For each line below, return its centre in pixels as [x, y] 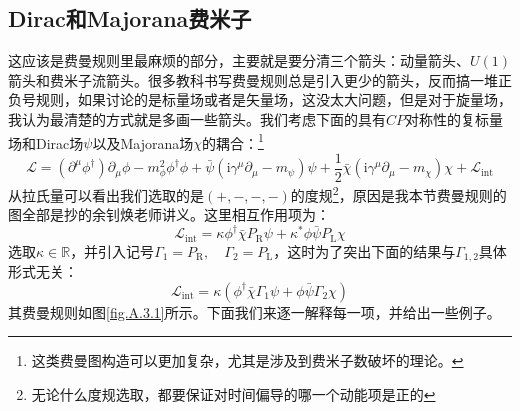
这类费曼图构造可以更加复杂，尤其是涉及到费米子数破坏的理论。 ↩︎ [247, 360]
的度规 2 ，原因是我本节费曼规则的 [398, 193]
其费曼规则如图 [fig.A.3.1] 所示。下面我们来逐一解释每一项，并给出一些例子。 [254, 311]
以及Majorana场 [143, 142]
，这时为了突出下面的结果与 [364, 250]
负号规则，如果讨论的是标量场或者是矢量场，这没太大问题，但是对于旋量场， [260, 99]
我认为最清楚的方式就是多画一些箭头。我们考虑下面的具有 [197, 118]
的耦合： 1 [232, 141]
